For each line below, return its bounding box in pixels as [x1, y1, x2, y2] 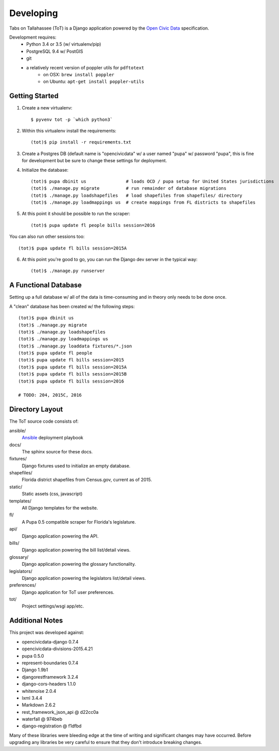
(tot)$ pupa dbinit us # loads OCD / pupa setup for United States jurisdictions [31, 178, 274, 184]
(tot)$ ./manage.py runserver [31, 268, 105, 274]
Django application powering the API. [22, 533, 99, 539]
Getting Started [9, 92, 59, 100]
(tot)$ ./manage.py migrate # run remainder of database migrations [31, 186, 227, 191]
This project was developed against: [9, 630, 84, 636]
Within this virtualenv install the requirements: [22, 128, 116, 134]
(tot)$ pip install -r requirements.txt [31, 140, 131, 145]
